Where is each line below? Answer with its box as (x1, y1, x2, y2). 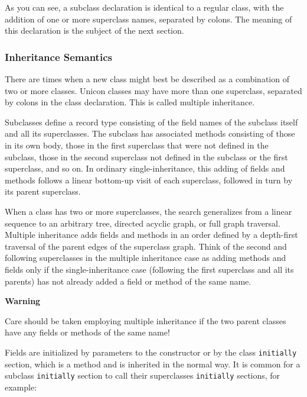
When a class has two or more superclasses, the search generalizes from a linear (5, 205, 292, 217)
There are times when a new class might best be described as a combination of (5, 73, 289, 85)
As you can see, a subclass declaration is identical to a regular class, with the (5, 1, 284, 13)
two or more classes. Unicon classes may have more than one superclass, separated (5, 84, 302, 96)
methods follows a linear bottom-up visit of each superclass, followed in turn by (5, 173, 293, 186)
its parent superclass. (5, 185, 81, 198)
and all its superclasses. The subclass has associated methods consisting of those (5, 127, 295, 140)
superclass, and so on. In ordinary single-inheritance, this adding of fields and (5, 162, 285, 175)
